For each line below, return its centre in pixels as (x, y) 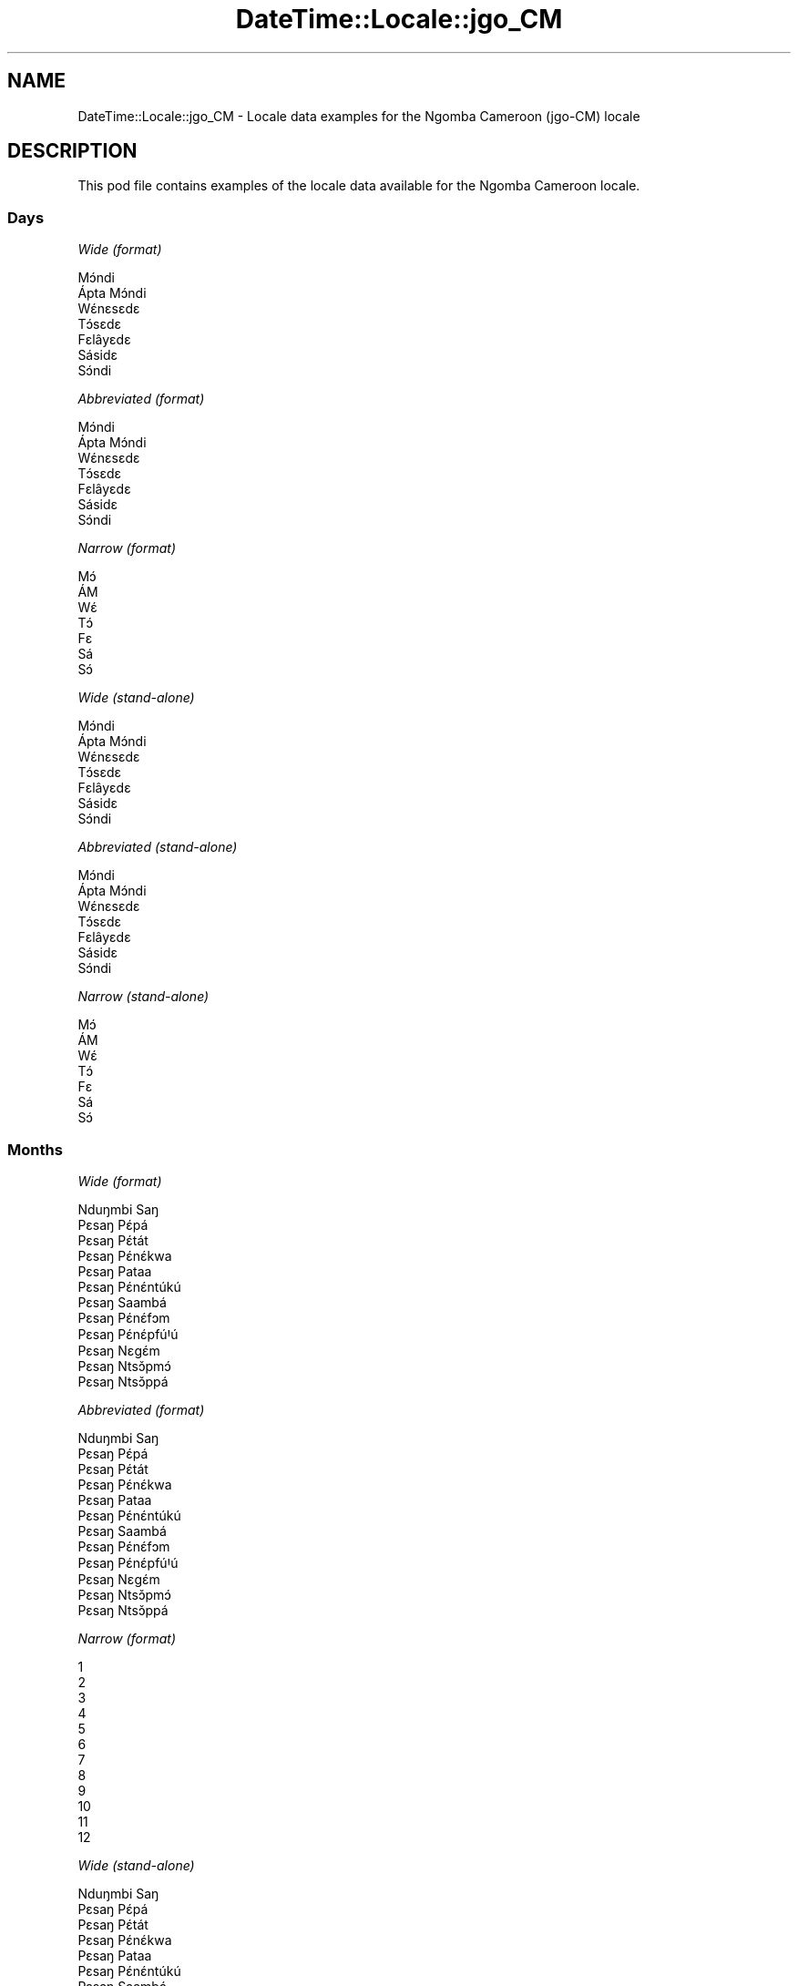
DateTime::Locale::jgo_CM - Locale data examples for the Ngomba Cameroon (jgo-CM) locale (359, 116)
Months (35, 1149)
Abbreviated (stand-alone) (158, 847)
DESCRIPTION (72, 151)
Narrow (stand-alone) (143, 997)
